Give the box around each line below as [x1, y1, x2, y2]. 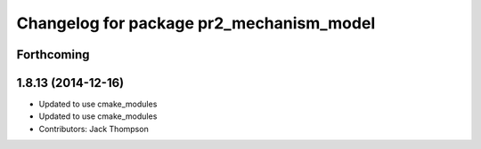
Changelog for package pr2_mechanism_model [16, 13, 376, 33]
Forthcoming [16, 47, 90, 62]
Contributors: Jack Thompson [38, 123, 149, 134]
